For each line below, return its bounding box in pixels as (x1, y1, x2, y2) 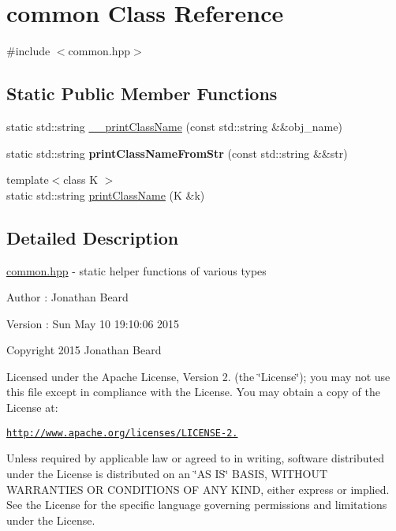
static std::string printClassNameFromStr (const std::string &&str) (6, 144, 348, 161)
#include (6, 43, 50, 59)
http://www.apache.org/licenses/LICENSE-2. (6, 427, 238, 439)
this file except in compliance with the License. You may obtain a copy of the (6, 383, 380, 400)
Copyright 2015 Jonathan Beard (6, 342, 162, 358)
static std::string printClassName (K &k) (6, 186, 205, 203)
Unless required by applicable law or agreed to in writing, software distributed (6, 450, 384, 466)
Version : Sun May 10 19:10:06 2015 (6, 315, 180, 331)
